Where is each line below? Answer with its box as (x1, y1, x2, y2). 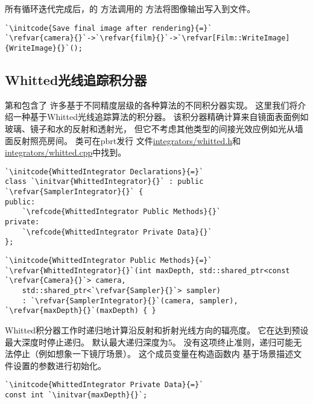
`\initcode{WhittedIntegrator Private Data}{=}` (5, 380, 204, 390)
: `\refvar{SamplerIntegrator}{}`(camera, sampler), (22, 296, 238, 305)
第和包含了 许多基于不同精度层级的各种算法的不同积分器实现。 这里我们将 (5, 98, 298, 111)
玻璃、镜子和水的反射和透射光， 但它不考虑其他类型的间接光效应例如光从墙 (5, 122, 303, 134)
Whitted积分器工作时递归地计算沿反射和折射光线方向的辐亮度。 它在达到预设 (5, 323, 309, 336)
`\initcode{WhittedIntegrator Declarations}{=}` (5, 167, 204, 176)
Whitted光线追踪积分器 (5, 70, 147, 89)
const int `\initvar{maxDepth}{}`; (5, 390, 148, 399)
